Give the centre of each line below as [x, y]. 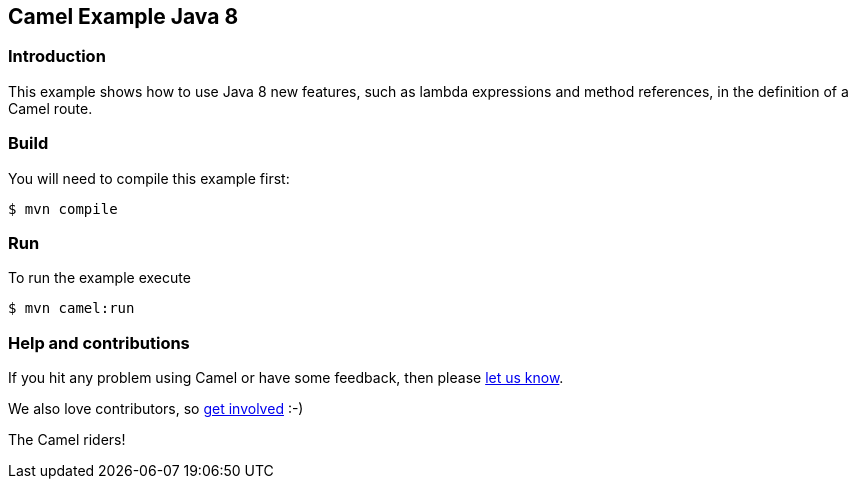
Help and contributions [99, 342]
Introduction [57, 56]
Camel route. [50, 108]
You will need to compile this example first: [149, 178]
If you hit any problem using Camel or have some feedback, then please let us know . [286, 378]
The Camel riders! [67, 440]
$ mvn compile [63, 208]
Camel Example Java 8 [123, 16]
